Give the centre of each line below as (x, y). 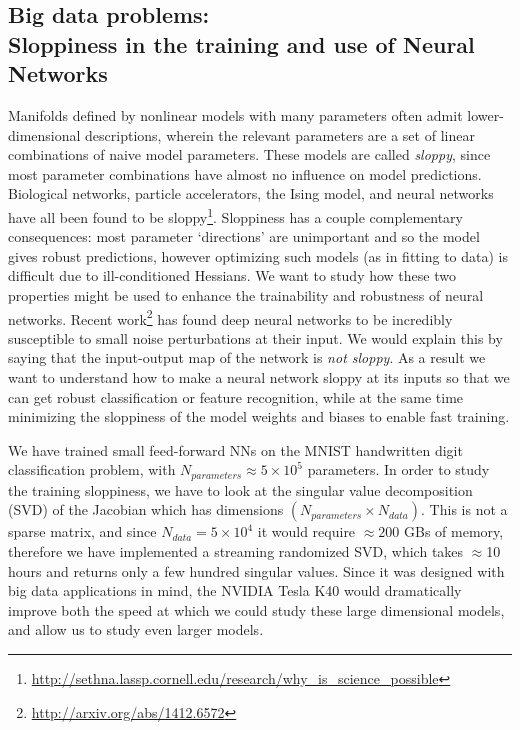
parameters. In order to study (398, 469)
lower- (485, 114)
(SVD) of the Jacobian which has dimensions (146, 509)
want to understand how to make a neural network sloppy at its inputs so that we (259, 377)
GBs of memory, (453, 531)
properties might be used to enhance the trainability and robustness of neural (246, 294)
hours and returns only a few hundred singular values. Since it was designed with (256, 570)
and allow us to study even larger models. (136, 629)
